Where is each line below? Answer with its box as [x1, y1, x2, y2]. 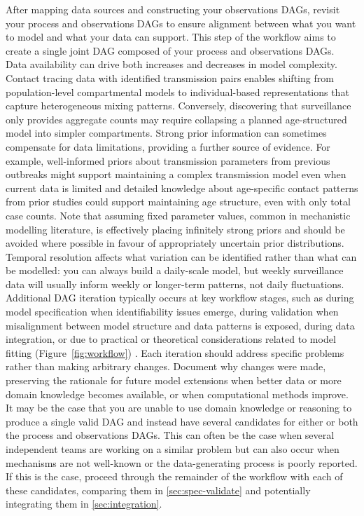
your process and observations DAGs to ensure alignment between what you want [6, 15, 356, 30]
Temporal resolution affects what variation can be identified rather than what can [6, 249, 357, 264]
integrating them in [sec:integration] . [6, 496, 162, 511]
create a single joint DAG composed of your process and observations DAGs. [6, 43, 335, 57]
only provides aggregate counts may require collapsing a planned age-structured [6, 111, 347, 126]
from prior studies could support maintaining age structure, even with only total [6, 194, 351, 209]
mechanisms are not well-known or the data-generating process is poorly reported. [6, 455, 358, 470]
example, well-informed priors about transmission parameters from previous [6, 153, 330, 168]
